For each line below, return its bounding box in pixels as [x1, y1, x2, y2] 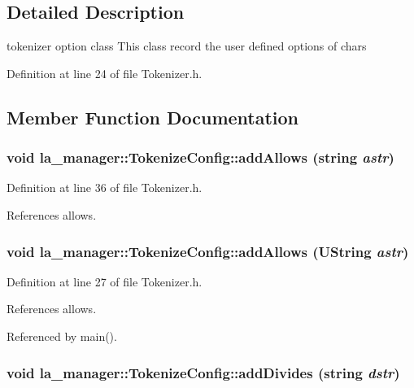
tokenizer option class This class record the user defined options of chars [7, 37, 367, 54]
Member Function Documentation [7, 104, 299, 129]
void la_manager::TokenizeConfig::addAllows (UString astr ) [7, 241, 409, 261]
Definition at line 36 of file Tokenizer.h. [7, 179, 203, 196]
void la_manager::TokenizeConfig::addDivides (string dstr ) [7, 362, 400, 382]
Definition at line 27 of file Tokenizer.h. [7, 272, 203, 290]
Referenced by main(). [7, 327, 117, 344]
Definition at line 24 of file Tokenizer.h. [7, 64, 203, 81]
